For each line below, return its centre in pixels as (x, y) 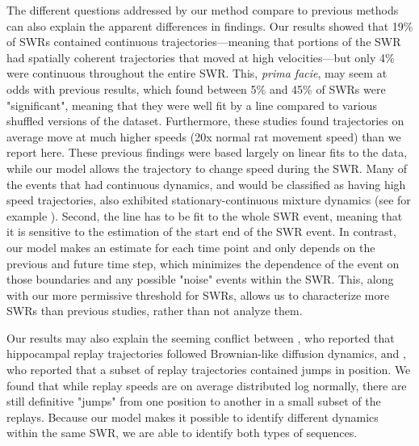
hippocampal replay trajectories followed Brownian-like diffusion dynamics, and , (206, 353)
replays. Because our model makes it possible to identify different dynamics (193, 417)
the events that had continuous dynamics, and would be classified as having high (206, 184)
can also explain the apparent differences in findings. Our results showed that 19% (210, 25)
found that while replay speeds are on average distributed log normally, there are (207, 385)
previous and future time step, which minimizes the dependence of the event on (203, 263)
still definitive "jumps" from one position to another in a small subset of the (194, 401)
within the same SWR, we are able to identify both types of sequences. (182, 433)
